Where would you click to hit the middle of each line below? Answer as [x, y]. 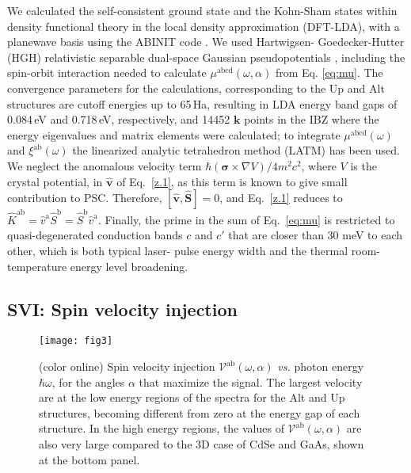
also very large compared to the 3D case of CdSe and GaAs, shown [202, 444]
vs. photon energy [321, 366]
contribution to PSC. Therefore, [85, 198]
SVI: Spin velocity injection [122, 309]
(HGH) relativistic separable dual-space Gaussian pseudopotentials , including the [206, 57]
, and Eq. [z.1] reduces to [281, 198]
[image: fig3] [76, 341]
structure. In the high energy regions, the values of [162, 428]
